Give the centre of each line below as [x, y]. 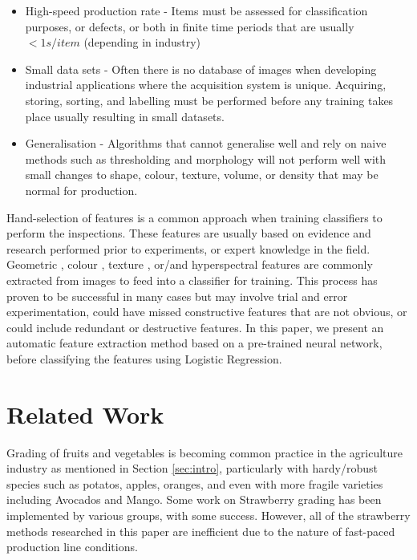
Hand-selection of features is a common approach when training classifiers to [194, 217]
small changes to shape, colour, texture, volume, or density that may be [202, 174]
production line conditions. [72, 547]
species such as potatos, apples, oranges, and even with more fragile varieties [195, 483]
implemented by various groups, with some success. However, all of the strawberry [208, 515]
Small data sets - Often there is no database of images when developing [201, 69]
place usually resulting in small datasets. [125, 116]
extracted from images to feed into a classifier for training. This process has [192, 280]
